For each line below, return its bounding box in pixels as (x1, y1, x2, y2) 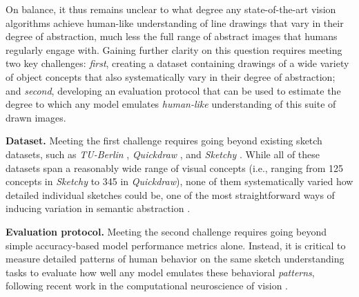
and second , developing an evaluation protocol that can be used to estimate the (6, 83, 341, 97)
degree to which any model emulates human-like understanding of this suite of (6, 97, 336, 111)
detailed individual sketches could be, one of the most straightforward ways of (6, 187, 335, 202)
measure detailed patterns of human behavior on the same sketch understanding (6, 251, 345, 266)
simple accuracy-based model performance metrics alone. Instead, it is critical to (6, 238, 346, 252)
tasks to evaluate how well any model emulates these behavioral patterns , (6, 265, 315, 279)
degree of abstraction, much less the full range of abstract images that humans (6, 29, 338, 44)
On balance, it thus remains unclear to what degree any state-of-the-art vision (6, 2, 336, 16)
